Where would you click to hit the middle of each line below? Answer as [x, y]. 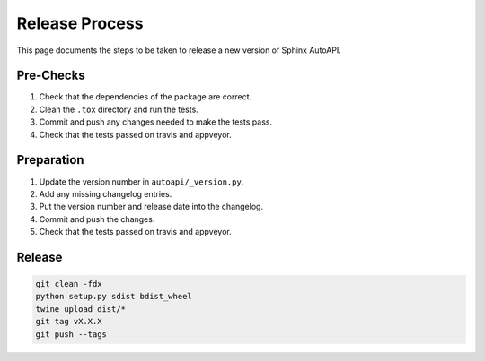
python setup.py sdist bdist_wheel [114, 297]
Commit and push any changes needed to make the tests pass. [156, 122]
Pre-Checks [51, 76]
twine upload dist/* [80, 309]
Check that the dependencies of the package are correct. [145, 97]
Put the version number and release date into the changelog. [151, 207]
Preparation [50, 160]
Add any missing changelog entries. [106, 193]
